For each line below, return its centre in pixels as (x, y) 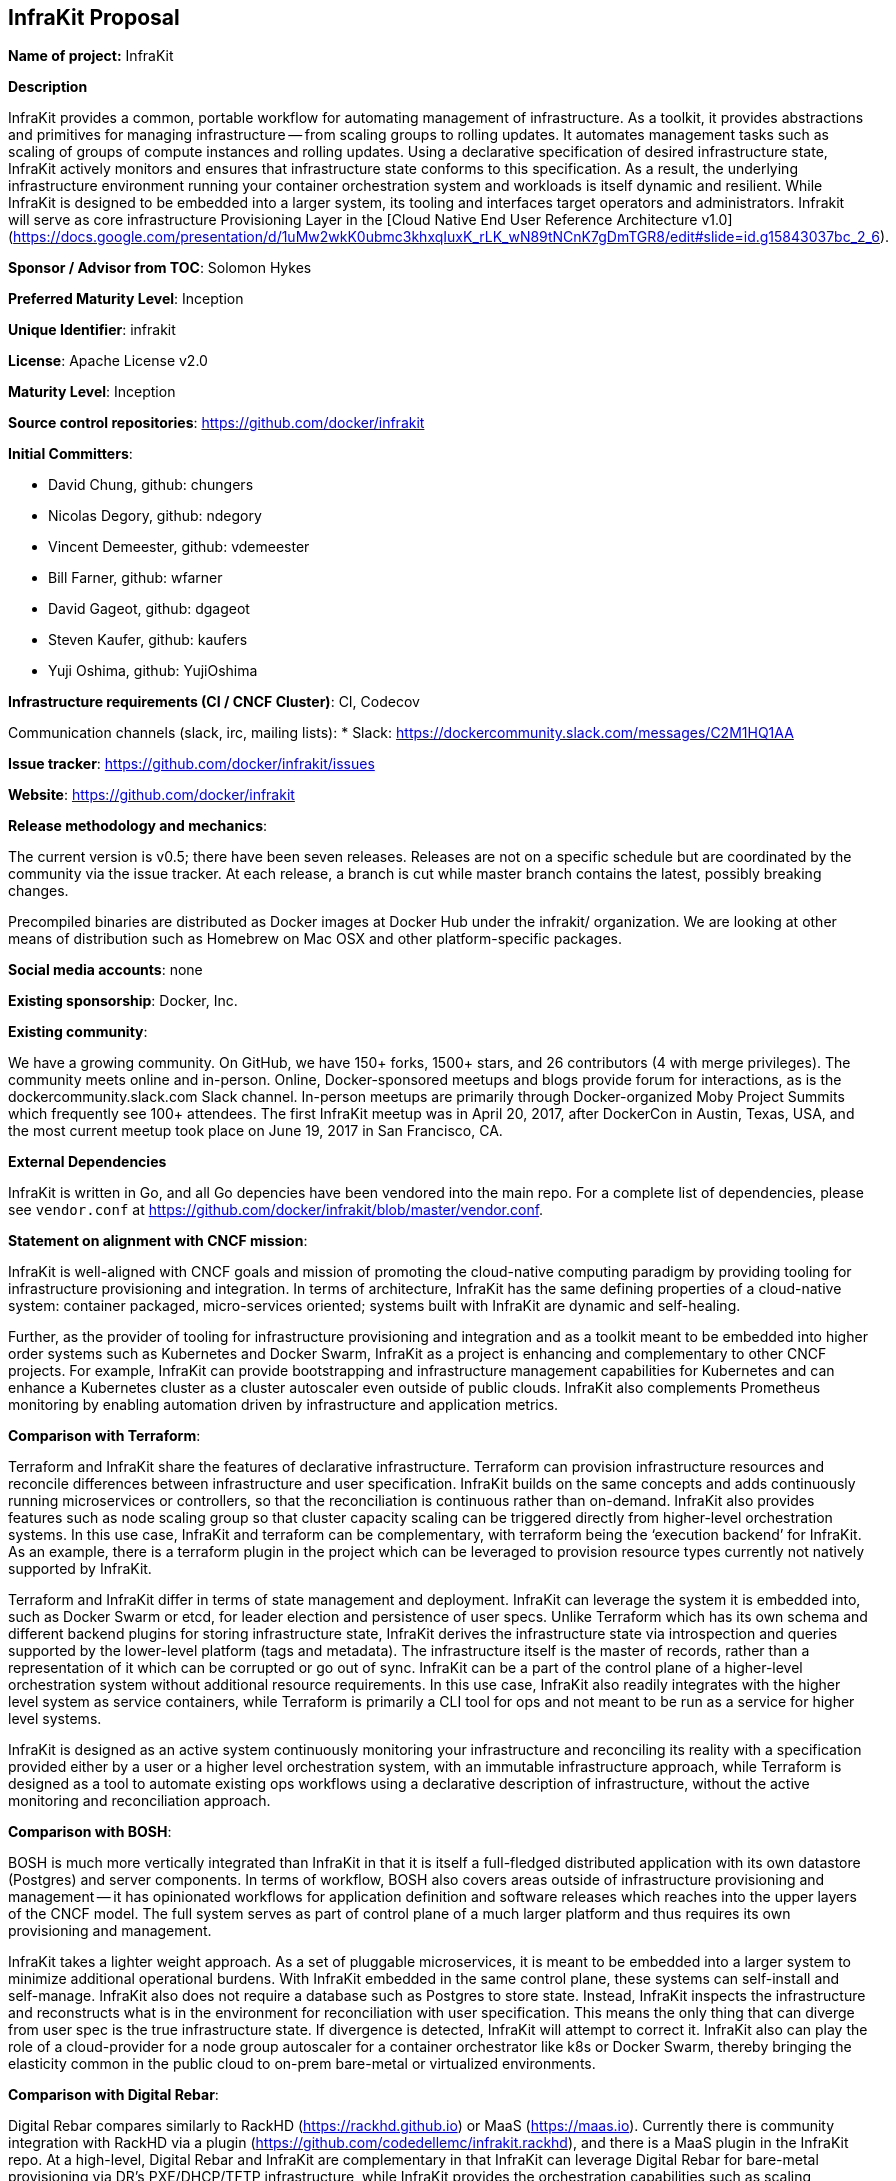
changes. (38, 891)
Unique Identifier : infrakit (92, 330)
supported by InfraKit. (80, 1569)
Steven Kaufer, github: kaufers (148, 640)
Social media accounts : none (105, 970)
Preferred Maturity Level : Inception (126, 299)
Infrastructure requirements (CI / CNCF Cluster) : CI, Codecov (214, 702)
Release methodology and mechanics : (138, 826)
